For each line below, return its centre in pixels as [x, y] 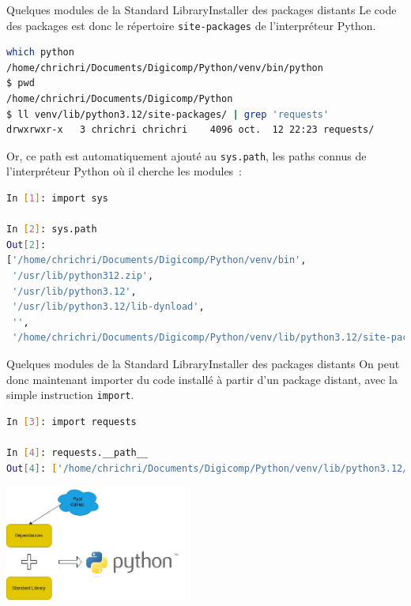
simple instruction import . [70, 395]
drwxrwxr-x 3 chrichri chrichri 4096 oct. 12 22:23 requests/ [190, 130]
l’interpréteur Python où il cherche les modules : [124, 171]
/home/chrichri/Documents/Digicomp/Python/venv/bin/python [165, 68]
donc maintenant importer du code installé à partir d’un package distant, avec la [202, 379]
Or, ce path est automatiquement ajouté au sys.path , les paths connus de [187, 155]
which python [40, 53]
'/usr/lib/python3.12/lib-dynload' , [108, 307]
